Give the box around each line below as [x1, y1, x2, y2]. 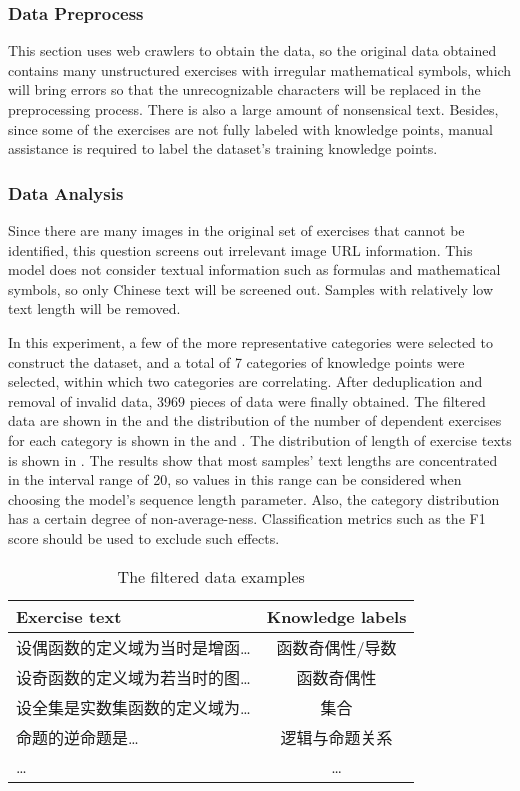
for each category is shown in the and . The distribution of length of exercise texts [8, 429, 512, 450]
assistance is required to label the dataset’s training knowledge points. [8, 138, 438, 159]
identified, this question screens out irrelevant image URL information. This [8, 239, 473, 260]
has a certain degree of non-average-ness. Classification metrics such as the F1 [8, 508, 486, 529]
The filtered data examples [117, 564, 305, 588]
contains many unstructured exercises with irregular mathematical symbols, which [8, 59, 512, 80]
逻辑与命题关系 [280, 725, 393, 749]
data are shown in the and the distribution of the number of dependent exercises [8, 410, 502, 431]
